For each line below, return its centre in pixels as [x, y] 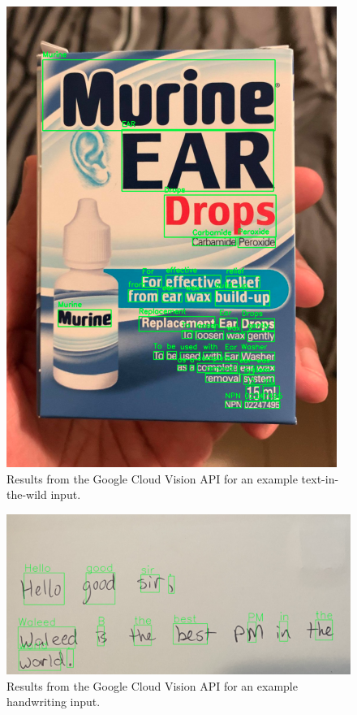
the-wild [27, 494]
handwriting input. [54, 702]
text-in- [320, 478]
